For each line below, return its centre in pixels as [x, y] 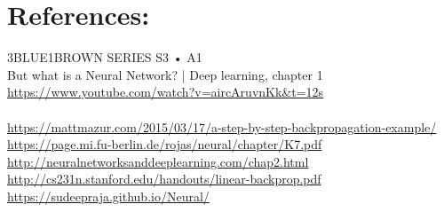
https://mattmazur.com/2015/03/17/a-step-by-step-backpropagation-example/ [222, 126]
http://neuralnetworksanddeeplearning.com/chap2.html [158, 161]
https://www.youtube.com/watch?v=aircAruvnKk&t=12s [166, 92]
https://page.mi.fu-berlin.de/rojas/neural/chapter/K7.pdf [165, 144]
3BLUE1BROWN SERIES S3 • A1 [105, 57]
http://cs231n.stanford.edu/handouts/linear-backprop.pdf [164, 179]
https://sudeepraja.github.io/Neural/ [108, 196]
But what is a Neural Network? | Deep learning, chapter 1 [165, 74]
